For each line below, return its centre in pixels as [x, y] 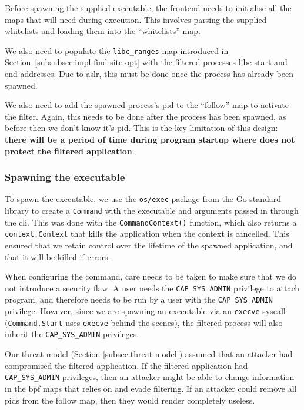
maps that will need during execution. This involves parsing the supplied [136, 19]
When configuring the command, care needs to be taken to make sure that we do [151, 276]
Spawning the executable [65, 177]
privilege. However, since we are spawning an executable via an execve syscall [145, 311]
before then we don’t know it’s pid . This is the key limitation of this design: [141, 128]
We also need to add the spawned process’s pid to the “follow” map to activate [147, 105]
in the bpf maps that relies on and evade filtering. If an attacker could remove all [151, 388]
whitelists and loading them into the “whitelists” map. [103, 31]
